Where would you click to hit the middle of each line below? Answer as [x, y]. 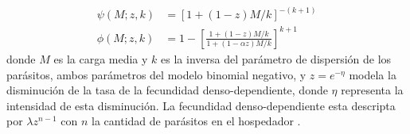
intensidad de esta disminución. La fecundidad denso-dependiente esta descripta [201, 105]
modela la [373, 74]
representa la [372, 90]
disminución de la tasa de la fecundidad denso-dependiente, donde [167, 90]
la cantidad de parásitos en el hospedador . [196, 121]
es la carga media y [101, 59]
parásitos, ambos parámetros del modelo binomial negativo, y [156, 74]
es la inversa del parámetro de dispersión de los [276, 59]
